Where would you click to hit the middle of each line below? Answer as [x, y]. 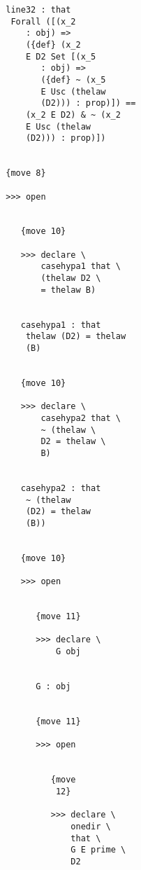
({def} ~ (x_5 [73, 80]
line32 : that [38, 10]
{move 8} [26, 173]
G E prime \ [98, 850]
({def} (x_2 [53, 44]
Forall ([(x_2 [43, 21]
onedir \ [91, 826]
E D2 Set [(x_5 [61, 56]
